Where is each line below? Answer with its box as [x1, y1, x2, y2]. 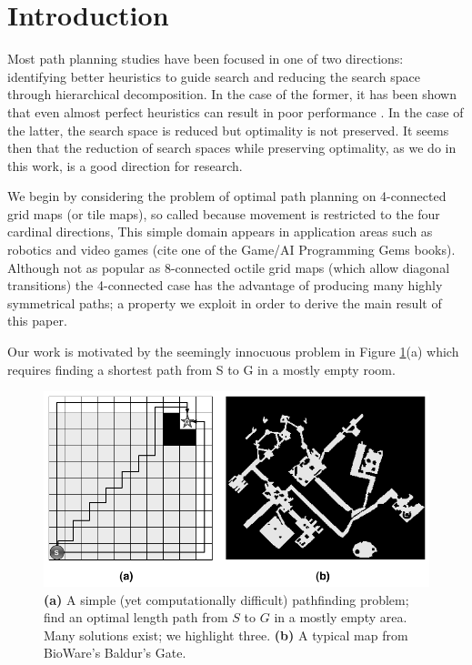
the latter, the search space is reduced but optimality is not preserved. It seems [7, 120, 449, 139]
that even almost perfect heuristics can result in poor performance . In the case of [7, 102, 464, 121]
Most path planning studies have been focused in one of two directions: [7, 49, 404, 68]
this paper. [7, 311, 67, 330]
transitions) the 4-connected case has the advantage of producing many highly [7, 276, 443, 295]
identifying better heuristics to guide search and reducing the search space [7, 66, 421, 86]
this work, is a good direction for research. [7, 156, 243, 175]
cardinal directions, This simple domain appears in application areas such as [7, 222, 433, 241]
